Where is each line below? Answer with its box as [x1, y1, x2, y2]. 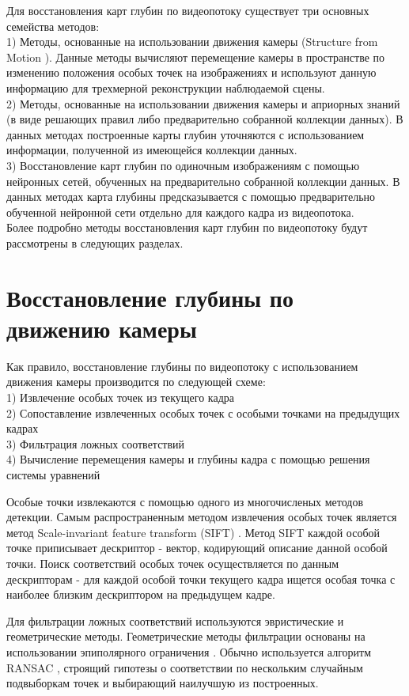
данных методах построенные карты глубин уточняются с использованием [6, 126, 365, 142]
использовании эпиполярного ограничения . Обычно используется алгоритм [6, 643, 372, 660]
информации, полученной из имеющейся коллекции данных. [6, 142, 297, 158]
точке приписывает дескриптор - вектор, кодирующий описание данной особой [6, 539, 388, 556]
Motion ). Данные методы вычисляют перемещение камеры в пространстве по [6, 48, 385, 65]
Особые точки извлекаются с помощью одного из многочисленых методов [6, 493, 364, 509]
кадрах [6, 420, 39, 437]
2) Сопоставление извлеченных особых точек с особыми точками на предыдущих [6, 404, 400, 421]
